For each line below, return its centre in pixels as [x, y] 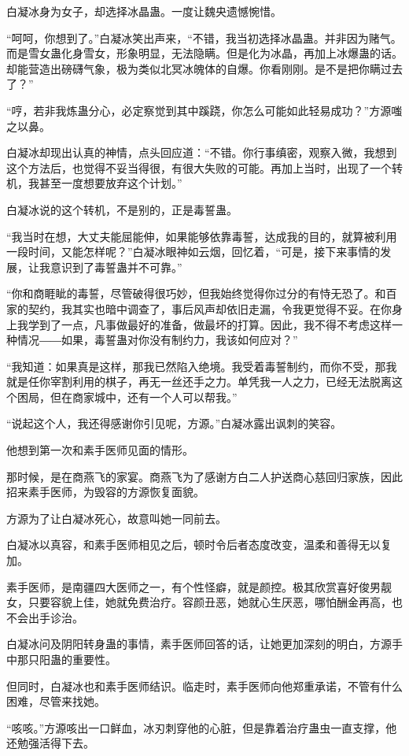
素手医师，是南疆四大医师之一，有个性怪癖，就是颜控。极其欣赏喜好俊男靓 [199, 586]
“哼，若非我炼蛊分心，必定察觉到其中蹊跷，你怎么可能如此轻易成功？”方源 [199, 110]
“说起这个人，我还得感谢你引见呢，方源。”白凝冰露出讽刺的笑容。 [174, 423]
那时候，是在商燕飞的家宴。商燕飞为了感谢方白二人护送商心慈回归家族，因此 [204, 476]
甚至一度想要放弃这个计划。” [111, 183]
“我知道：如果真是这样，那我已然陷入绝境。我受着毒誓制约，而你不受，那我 [202, 366]
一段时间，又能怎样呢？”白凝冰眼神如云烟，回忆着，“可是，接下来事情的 [193, 252]
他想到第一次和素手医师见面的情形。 [100, 450]
